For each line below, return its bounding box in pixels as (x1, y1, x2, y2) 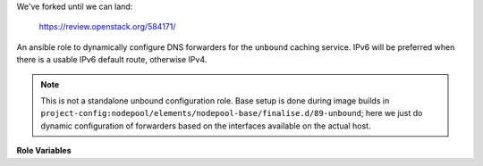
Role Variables (16, 145, 72, 156)
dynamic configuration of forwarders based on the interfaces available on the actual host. (40, 120, 371, 131)
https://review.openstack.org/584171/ (38, 21, 176, 32)
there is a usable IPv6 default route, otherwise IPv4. (16, 54, 208, 65)
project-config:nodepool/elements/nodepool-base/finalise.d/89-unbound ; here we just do (40, 108, 423, 119)
